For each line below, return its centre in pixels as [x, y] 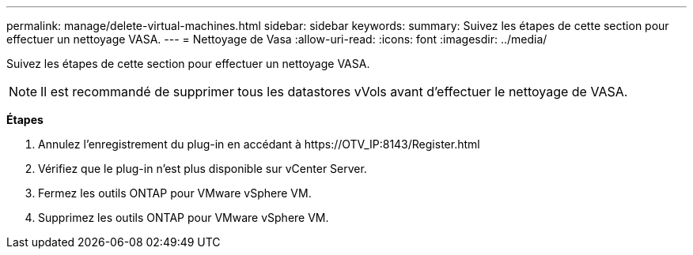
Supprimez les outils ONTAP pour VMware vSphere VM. [184, 217]
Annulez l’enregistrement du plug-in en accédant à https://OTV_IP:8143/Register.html [259, 144]
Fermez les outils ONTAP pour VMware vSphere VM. [175, 193]
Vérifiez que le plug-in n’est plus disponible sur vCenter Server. [203, 169]
